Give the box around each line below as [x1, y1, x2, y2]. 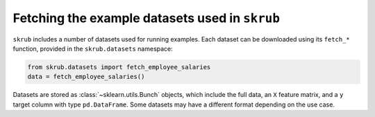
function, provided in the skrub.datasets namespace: [12, 44, 173, 53]
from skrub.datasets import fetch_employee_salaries [27, 63, 211, 71]
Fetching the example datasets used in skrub [12, 10, 281, 26]
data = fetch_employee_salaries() [27, 73, 145, 81]
